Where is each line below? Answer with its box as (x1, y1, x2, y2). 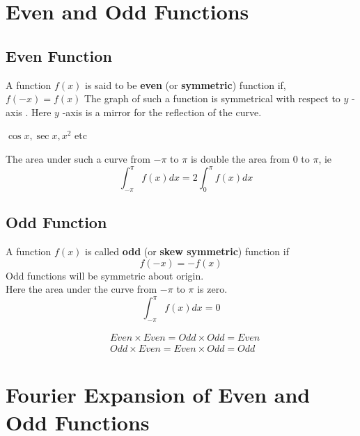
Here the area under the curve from (6, 282, 157, 296)
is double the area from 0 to (190, 151, 310, 165)
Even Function (6, 45, 112, 66)
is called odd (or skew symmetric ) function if (85, 244, 289, 259)
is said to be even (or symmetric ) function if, (85, 77, 286, 92)
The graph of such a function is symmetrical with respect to (84, 91, 341, 106)
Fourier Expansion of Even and (6, 380, 311, 409)
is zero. (197, 282, 228, 296)
